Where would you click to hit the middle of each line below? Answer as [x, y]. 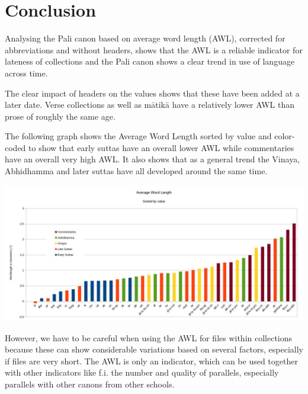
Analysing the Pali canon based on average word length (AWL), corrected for [145, 38]
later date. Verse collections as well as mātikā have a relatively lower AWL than [150, 105]
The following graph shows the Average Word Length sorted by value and [138, 136]
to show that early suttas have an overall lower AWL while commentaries [161, 147]
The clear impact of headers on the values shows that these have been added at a [152, 93]
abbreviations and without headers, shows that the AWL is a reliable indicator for [154, 49]
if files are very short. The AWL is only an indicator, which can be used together [151, 361]
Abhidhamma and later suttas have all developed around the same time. [136, 171]
